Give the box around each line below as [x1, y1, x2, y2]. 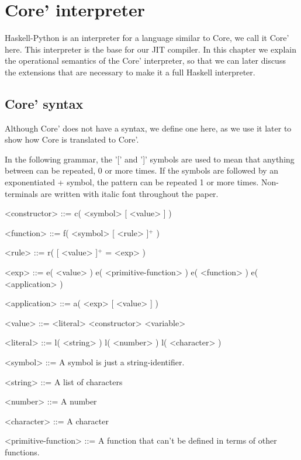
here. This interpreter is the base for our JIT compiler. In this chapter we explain [5, 43, 296, 55]
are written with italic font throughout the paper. [40, 187, 219, 199]
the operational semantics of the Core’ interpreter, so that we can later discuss [5, 54, 286, 67]
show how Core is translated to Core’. [5, 133, 139, 146]
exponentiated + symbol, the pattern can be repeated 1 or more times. [5, 176, 259, 188]
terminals [5, 187, 38, 199]
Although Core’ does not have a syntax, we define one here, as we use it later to [5, 122, 292, 134]
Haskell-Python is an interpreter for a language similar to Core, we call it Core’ [5, 32, 289, 44]
